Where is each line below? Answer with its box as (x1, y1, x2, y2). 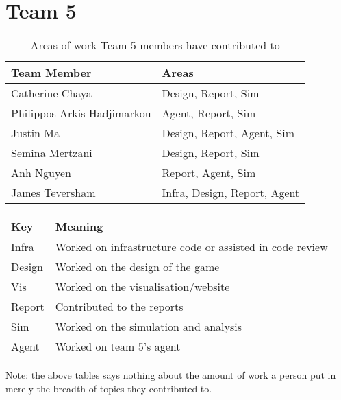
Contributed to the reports (55, 298, 184, 315)
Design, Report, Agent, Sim (162, 125, 295, 141)
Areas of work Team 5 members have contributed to (30, 37, 280, 54)
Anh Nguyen (11, 165, 72, 181)
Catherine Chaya (11, 85, 92, 102)
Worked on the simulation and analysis (55, 318, 242, 335)
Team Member (11, 64, 92, 81)
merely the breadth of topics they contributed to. (5, 381, 212, 395)
